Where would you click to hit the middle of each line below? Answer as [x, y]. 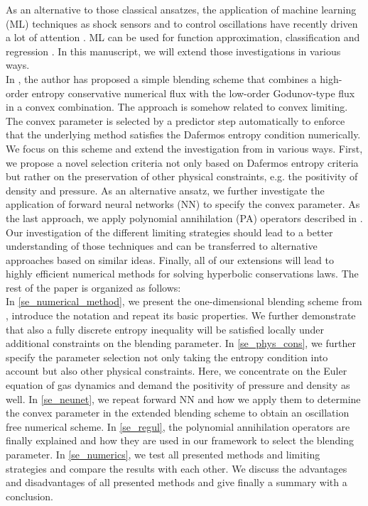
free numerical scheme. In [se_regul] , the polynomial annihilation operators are [178, 426]
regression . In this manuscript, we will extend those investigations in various [173, 51]
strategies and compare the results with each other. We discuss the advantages [177, 468]
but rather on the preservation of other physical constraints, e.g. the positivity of [182, 176]
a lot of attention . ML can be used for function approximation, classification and [183, 37]
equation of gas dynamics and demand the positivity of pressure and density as [178, 385]
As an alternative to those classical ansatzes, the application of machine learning [181, 9]
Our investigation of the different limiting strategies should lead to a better [169, 232]
